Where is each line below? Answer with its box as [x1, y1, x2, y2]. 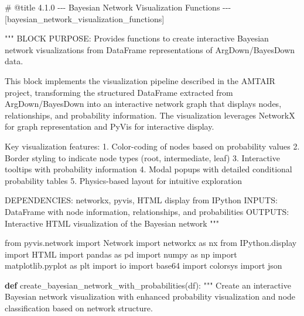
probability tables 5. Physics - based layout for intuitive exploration [5, 174, 242, 186]
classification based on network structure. [5, 302, 153, 314]
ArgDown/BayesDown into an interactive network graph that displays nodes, [5, 98, 282, 110]
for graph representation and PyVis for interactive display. [5, 120, 214, 133]
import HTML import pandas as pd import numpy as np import [5, 248, 237, 260]
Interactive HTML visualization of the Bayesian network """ [5, 217, 219, 229]
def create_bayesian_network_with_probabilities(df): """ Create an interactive [5, 279, 291, 291]
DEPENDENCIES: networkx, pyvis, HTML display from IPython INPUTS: [5, 194, 278, 206]
